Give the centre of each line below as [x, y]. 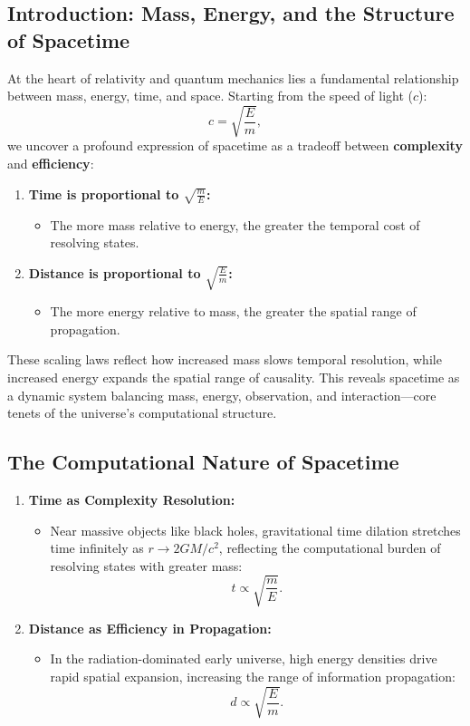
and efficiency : [51, 163]
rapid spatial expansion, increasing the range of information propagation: [253, 677]
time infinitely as [97, 548]
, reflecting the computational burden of [330, 548]
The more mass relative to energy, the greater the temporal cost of [235, 224]
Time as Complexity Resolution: [132, 499]
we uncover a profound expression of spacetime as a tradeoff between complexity [235, 145]
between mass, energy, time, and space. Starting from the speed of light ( [211, 96]
